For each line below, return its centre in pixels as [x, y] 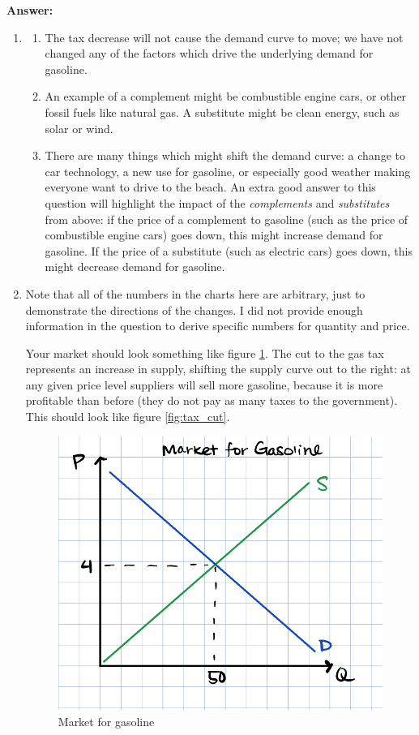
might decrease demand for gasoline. [135, 266]
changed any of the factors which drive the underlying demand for [209, 53]
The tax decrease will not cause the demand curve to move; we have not [224, 37]
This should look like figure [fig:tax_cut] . [128, 417]
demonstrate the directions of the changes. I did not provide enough [194, 309]
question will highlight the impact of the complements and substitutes [217, 202]
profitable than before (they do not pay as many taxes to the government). [212, 400]
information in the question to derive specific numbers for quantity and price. [218, 326]
